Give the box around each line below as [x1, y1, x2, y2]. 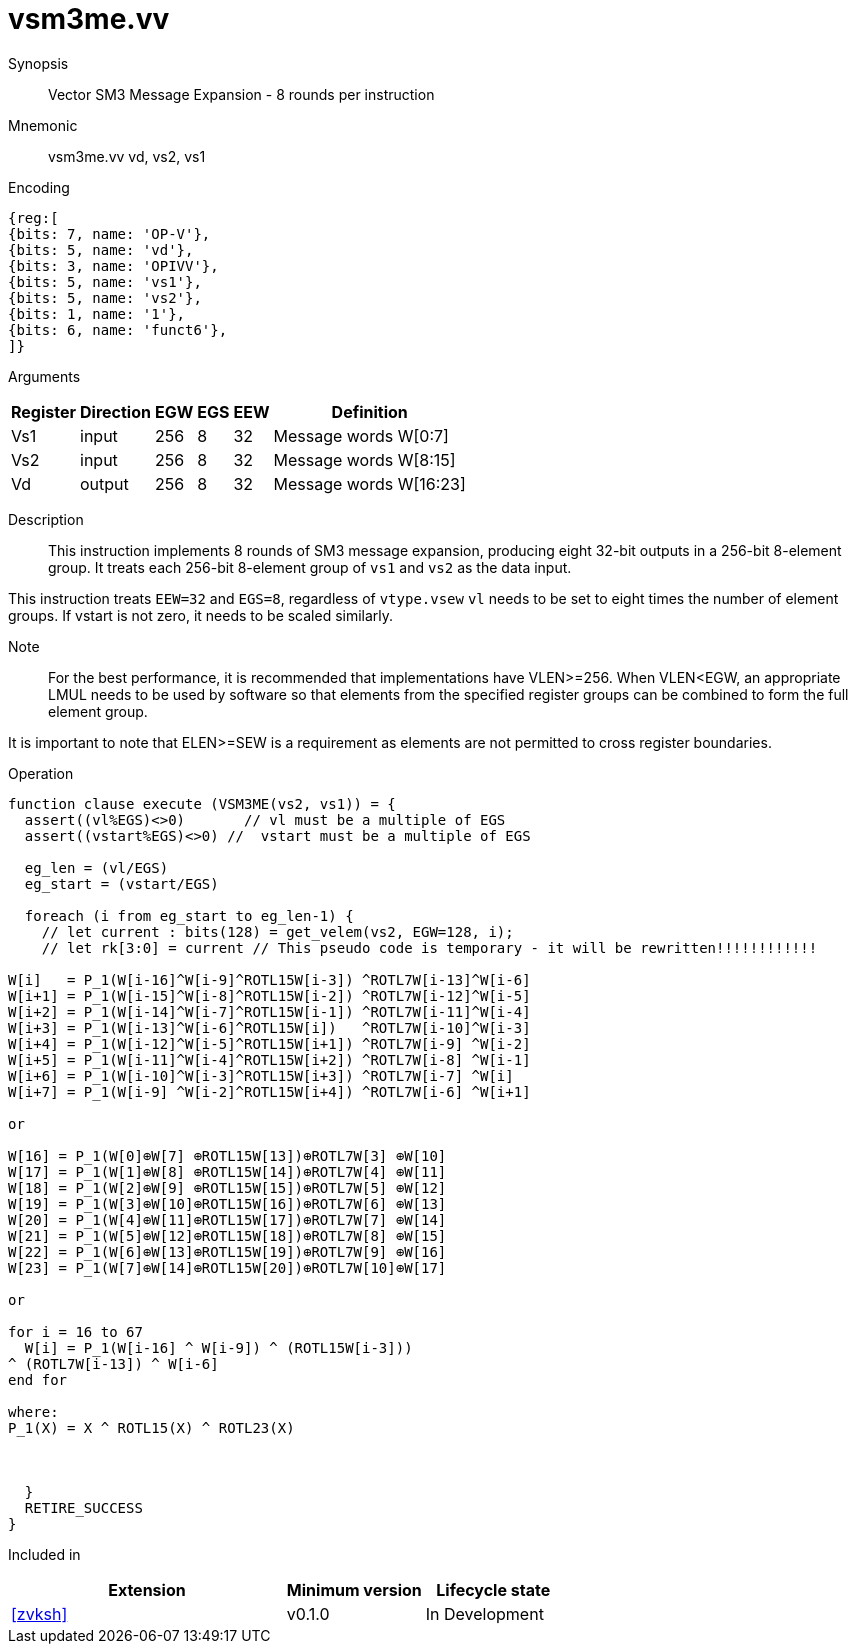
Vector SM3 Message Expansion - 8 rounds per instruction [48, 85, 435, 103]
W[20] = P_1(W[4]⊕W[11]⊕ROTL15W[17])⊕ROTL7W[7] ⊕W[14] [8, 1211, 447, 1228]
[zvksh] [11, 1603, 68, 1624]
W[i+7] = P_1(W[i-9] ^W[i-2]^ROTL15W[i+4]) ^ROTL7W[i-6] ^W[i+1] [8, 1083, 531, 1100]
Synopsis [8, 54, 69, 72]
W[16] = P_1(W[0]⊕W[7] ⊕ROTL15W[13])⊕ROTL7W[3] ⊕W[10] [8, 1147, 447, 1164]
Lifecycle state [436, 1579, 551, 1600]
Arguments [8, 367, 81, 385]
